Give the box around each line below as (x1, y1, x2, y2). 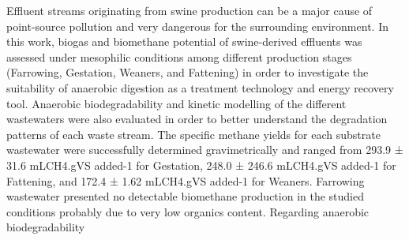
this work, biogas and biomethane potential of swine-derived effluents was (6, 33, 362, 50)
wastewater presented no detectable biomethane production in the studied (6, 188, 365, 204)
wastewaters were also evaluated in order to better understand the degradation (6, 111, 388, 127)
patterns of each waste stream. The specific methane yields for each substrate (6, 126, 381, 142)
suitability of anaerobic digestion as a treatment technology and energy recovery (6, 79, 394, 96)
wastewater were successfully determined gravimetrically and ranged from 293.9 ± (6, 141, 403, 158)
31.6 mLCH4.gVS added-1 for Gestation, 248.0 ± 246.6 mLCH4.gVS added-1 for (6, 156, 396, 173)
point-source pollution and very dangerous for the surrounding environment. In (6, 17, 388, 34)
